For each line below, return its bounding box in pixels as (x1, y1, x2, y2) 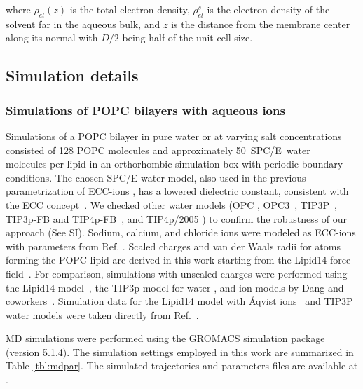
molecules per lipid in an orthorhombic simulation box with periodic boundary (6, 156, 343, 171)
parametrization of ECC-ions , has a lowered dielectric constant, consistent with (6, 184, 349, 198)
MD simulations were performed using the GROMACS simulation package (6, 331, 325, 346)
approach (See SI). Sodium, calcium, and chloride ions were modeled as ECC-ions (6, 225, 356, 240)
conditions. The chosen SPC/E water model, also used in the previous (6, 170, 306, 184)
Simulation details (6, 64, 139, 86)
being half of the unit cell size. (122, 30, 253, 45)
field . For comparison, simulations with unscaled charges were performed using (6, 266, 348, 280)
